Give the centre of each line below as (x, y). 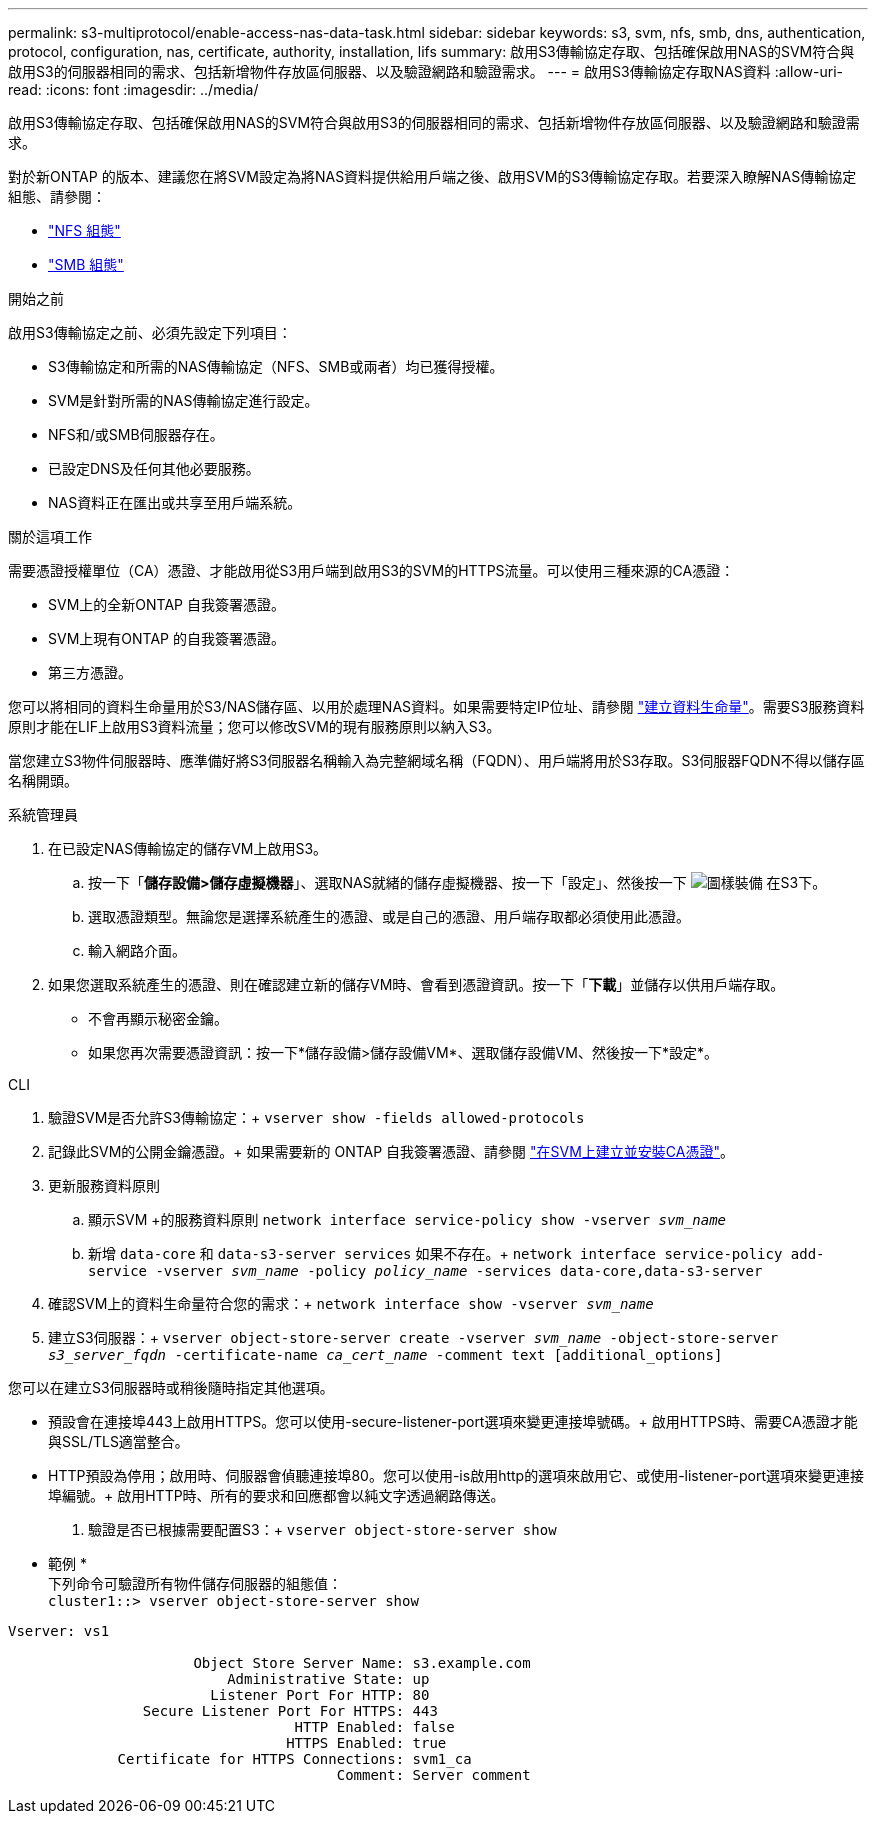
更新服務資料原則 (104, 1185)
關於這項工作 (50, 536)
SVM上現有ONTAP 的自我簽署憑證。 (166, 638)
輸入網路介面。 (137, 950)
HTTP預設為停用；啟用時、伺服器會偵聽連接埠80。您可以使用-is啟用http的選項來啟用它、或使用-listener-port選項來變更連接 (456, 1475)
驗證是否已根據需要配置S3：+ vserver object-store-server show (322, 1529)
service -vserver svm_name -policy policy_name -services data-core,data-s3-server (425, 1271)
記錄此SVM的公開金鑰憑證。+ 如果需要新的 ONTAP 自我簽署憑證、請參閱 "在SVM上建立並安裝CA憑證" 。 (391, 1151)
